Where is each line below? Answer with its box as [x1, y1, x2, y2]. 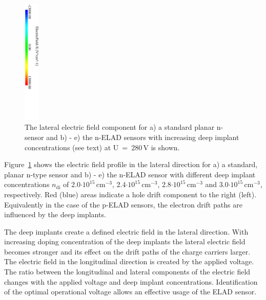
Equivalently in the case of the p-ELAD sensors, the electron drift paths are [4, 199, 242, 210]
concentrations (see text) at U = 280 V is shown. [25, 142, 180, 152]
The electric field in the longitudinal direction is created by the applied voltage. [4, 256, 254, 267]
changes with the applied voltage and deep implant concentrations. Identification [4, 276, 258, 287]
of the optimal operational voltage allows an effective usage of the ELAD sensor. [4, 286, 257, 297]
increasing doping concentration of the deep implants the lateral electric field [4, 236, 245, 247]
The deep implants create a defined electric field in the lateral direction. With [4, 226, 249, 237]
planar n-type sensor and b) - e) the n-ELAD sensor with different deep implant [4, 169, 256, 179]
